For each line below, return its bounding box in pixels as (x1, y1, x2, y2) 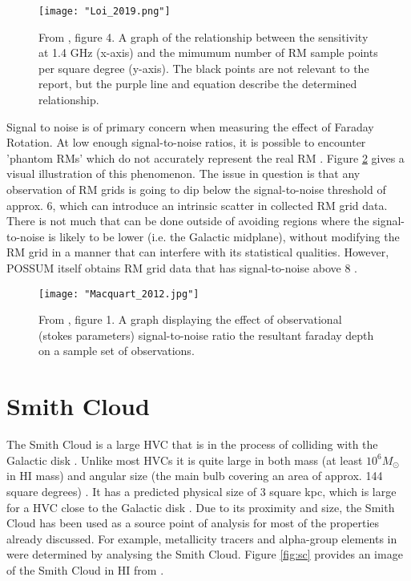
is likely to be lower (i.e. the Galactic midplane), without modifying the (48, 228, 400, 244)
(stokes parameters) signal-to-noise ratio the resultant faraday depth (38, 326, 374, 343)
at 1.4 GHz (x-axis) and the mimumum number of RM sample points (38, 44, 378, 61)
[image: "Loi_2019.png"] (38, 6, 171, 17)
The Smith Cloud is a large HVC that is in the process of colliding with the (6, 436, 378, 453)
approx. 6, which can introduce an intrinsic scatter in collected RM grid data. (6, 196, 388, 213)
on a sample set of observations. (38, 342, 195, 359)
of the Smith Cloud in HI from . (6, 561, 164, 578)
